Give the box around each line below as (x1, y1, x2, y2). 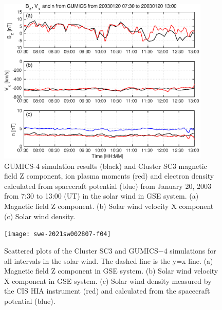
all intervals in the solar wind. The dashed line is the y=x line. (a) (4, 255, 213, 266)
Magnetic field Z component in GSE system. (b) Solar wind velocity (4, 265, 218, 276)
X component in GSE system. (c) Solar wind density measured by (4, 275, 212, 286)
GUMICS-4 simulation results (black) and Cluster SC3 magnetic (4, 160, 207, 171)
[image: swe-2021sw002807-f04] (4, 230, 111, 238)
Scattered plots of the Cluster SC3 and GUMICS (4, 245, 158, 256)
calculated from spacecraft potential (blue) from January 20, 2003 (4, 180, 211, 191)
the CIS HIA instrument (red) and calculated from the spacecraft (4, 285, 210, 296)
